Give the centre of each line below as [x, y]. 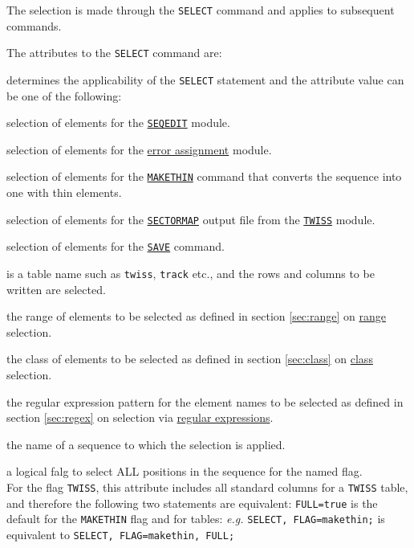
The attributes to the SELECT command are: [114, 53]
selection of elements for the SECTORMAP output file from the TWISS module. [191, 219]
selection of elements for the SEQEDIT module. [118, 123]
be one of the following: [64, 95]
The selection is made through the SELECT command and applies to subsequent [201, 10]
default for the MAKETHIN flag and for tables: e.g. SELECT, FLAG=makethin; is [196, 519]
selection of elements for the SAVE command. [116, 246]
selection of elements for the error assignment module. [139, 149]
